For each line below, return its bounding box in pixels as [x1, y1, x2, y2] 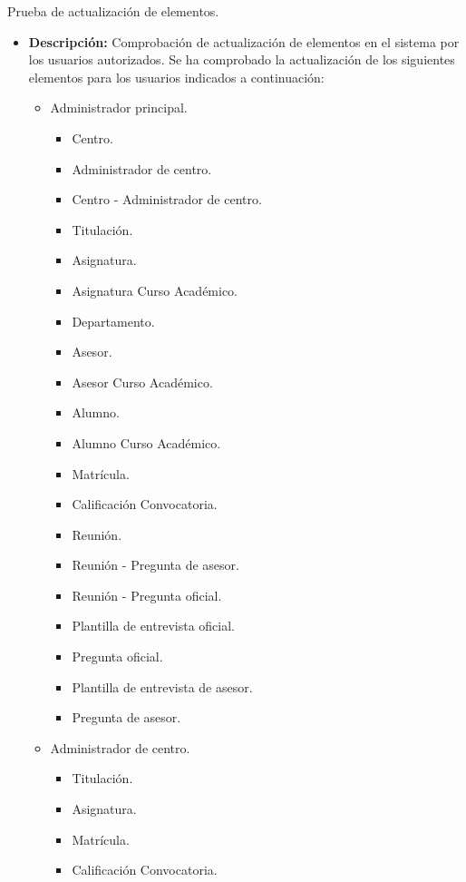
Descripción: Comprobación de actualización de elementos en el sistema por [28, 32, 460, 51]
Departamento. [72, 311, 155, 330]
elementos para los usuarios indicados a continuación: [28, 67, 325, 86]
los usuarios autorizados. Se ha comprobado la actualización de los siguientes [28, 50, 455, 69]
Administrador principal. [50, 98, 188, 117]
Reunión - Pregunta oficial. [72, 585, 222, 604]
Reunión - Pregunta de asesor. [72, 555, 239, 574]
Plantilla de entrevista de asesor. [72, 677, 253, 696]
